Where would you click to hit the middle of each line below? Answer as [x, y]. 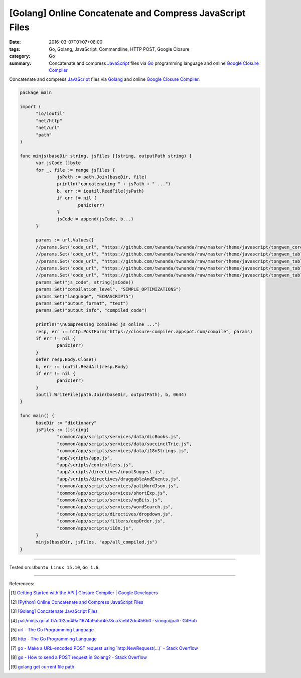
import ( [31, 107]
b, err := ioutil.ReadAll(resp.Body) [82, 367]
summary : [20, 63]
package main [36, 93]
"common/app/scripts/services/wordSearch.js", [115, 507]
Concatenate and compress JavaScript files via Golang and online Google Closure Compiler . [105, 79]
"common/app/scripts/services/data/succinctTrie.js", [124, 444]
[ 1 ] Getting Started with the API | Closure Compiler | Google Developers [84, 593]
